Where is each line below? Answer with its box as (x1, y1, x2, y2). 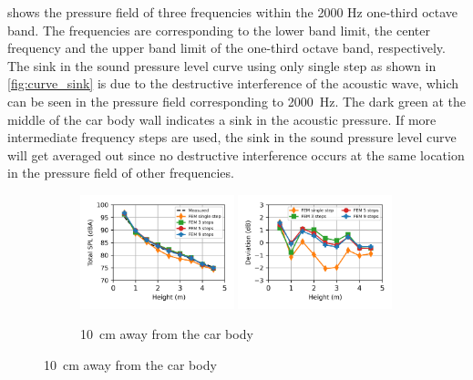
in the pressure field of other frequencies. (7, 163, 234, 182)
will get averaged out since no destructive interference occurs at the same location (7, 145, 465, 164)
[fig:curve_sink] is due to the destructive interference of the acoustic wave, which (7, 74, 459, 93)
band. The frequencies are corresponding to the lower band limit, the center (7, 20, 430, 39)
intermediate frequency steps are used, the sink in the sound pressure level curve (7, 128, 457, 147)
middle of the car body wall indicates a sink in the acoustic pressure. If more (7, 109, 437, 128)
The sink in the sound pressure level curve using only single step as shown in (7, 56, 437, 75)
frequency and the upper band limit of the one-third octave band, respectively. (7, 38, 446, 57)
